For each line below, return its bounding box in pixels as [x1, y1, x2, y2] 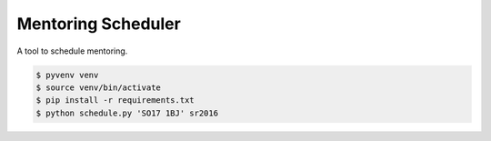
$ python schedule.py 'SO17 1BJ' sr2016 [35, 107, 218, 118]
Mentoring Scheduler [16, 14, 181, 34]
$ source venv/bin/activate [35, 82, 161, 93]
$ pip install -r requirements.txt [35, 96, 195, 106]
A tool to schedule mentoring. [16, 45, 128, 56]
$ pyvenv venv [35, 69, 99, 80]
